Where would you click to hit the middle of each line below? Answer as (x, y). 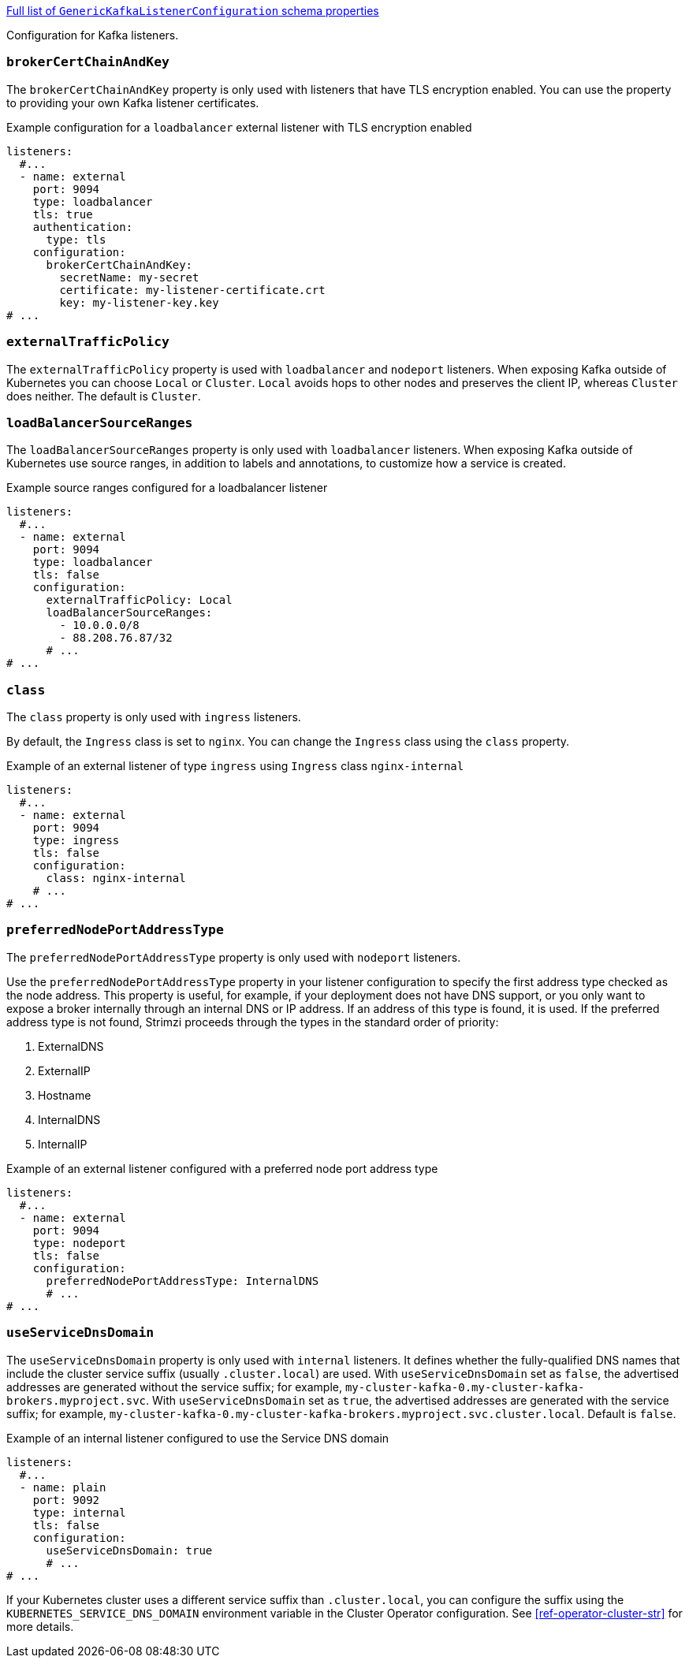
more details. (40, 1626)
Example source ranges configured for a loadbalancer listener (167, 488)
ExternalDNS (71, 1046)
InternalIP (63, 1144)
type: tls (76, 239)
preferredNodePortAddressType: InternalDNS (182, 1281)
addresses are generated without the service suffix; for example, (174, 1387)
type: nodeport (79, 1243)
